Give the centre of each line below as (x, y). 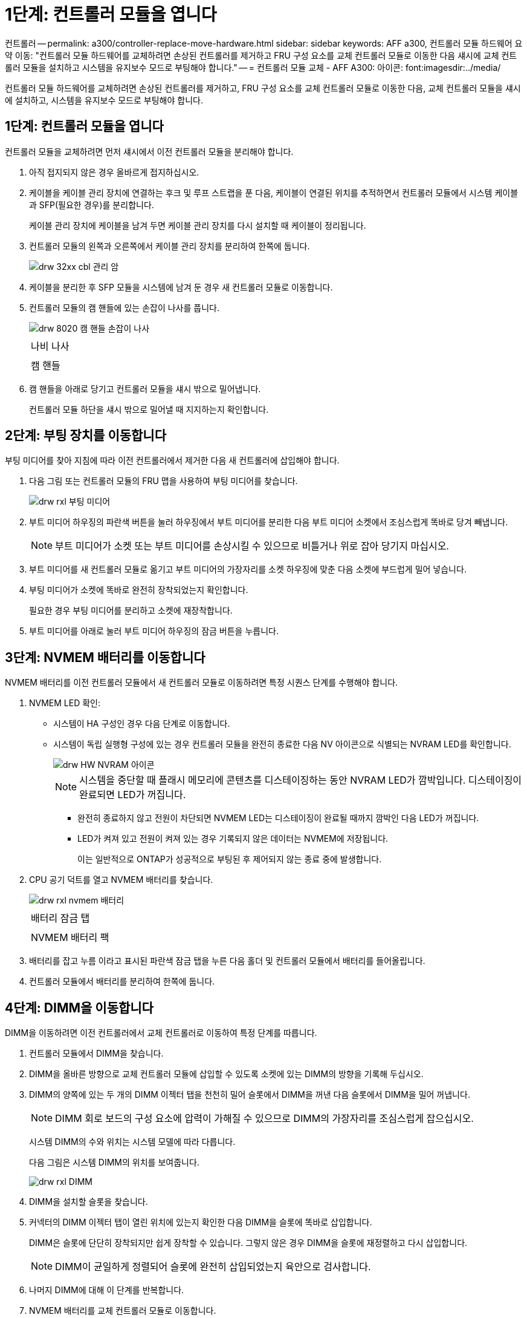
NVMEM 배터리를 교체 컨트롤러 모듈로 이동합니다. (123, 1311)
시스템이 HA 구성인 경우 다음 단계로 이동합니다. (142, 724)
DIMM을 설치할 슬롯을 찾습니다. (89, 1202)
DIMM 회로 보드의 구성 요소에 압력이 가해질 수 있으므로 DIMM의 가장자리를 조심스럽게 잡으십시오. (264, 1119)
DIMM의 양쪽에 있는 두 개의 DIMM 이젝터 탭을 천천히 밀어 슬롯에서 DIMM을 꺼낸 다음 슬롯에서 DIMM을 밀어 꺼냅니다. (250, 1095)
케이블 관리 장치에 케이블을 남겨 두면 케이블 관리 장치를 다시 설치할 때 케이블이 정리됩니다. (198, 225)
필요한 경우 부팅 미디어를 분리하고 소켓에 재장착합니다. (131, 611)
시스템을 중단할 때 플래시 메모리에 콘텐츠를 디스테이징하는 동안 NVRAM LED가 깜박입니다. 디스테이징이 (301, 780)
